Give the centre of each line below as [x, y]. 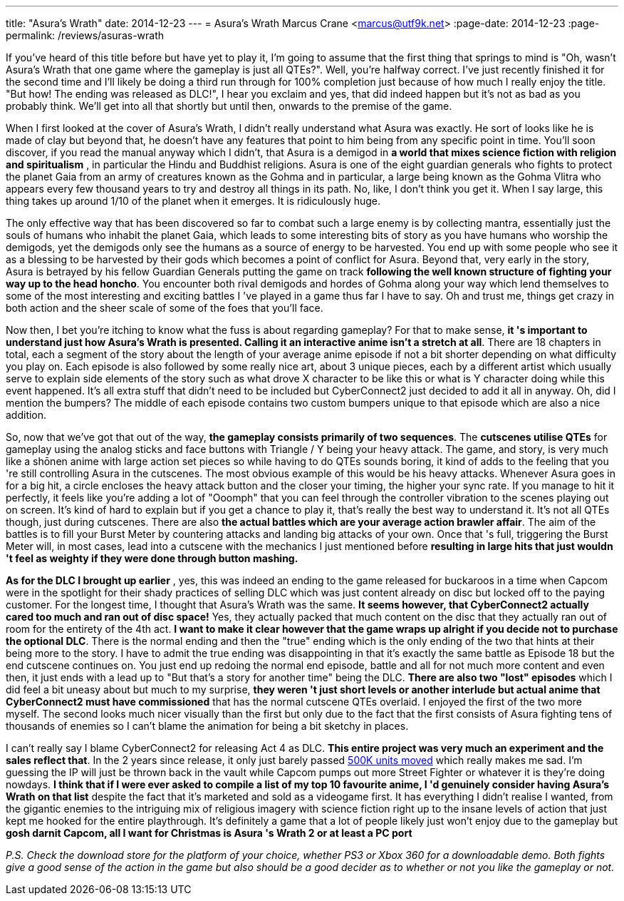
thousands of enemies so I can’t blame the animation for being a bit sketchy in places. [207, 726]
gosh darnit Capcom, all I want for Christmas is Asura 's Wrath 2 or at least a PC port [209, 833]
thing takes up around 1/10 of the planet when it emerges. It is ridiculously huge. [193, 201]
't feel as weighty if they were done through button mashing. [152, 558]
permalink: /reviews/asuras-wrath [85, 35]
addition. [26, 415]
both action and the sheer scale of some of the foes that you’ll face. [165, 308]
